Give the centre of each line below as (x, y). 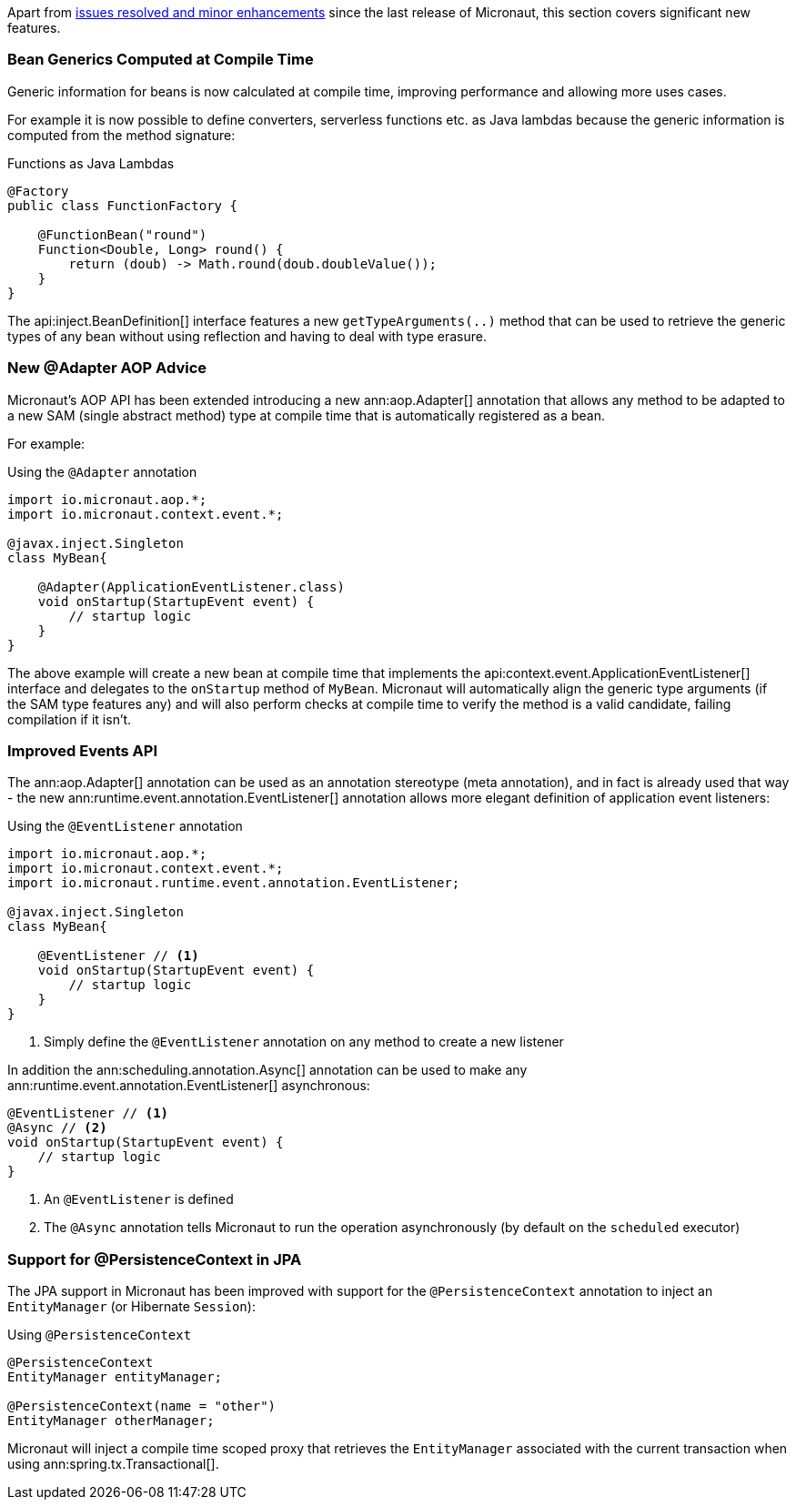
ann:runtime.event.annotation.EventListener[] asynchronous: (189, 1086)
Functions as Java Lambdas (91, 163)
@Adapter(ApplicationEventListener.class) (191, 587)
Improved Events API (82, 750)
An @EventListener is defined (139, 1199)
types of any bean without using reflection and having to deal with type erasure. (247, 336)
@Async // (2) (57, 1128)
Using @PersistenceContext (100, 1335)
